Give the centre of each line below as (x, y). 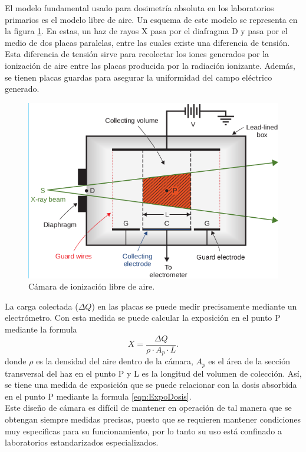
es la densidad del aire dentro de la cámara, (115, 361)
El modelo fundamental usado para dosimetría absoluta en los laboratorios (139, 8)
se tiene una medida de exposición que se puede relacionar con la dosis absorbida (151, 385)
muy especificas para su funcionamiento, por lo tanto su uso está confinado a (143, 431)
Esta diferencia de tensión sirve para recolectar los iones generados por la (137, 54)
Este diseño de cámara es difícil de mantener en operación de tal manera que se (148, 408)
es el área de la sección (249, 361)
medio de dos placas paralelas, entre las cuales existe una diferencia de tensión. (147, 42)
